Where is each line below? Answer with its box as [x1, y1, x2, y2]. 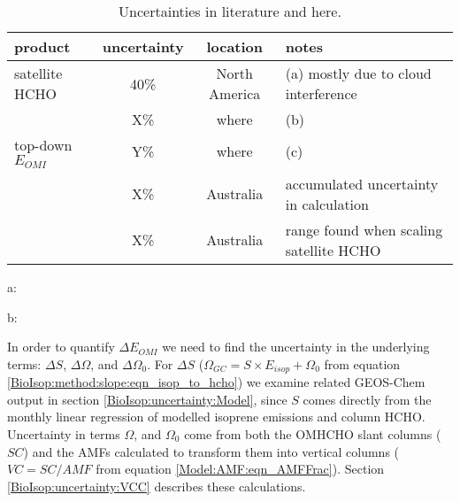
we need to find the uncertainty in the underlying [162, 337, 430, 356]
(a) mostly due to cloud [285, 63, 432, 83]
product [14, 36, 71, 57]
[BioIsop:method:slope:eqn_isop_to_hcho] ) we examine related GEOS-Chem [7, 373, 425, 391]
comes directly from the [303, 390, 432, 408]
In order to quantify [7, 337, 115, 356]
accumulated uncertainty [285, 173, 439, 194]
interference [285, 83, 357, 104]
